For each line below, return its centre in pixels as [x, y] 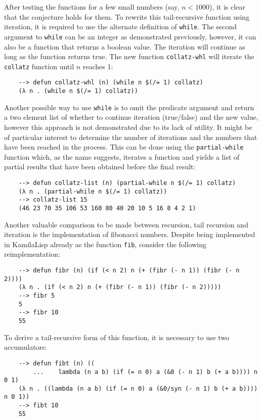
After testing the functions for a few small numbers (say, [92, 7]
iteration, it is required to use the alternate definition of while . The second [121, 27]
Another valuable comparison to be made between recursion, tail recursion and [126, 224]
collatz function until [39, 66]
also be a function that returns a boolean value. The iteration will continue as [125, 46]
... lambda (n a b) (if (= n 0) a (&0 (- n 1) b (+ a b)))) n [145, 372]
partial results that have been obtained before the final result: [100, 167]
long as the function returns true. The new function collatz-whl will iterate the [129, 56]
